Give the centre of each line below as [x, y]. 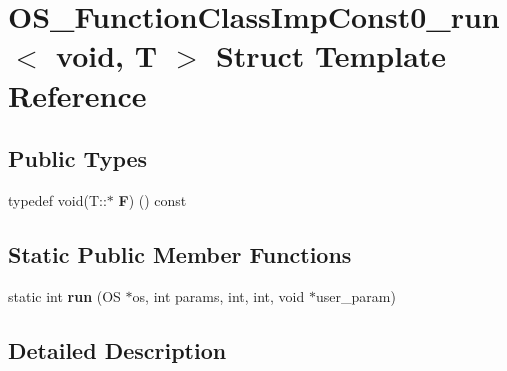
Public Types [78, 158]
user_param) [355, 295]
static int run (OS [64, 295]
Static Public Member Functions [180, 253]
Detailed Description [117, 349]
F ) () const [152, 199]
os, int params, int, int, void [218, 295]
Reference [77, 94]
